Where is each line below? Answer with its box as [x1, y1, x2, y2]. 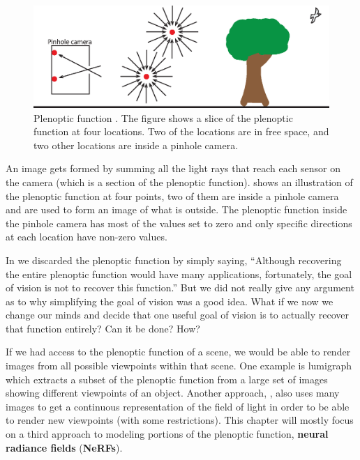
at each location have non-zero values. [6, 229, 167, 244]
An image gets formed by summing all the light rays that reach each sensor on [6, 161, 340, 176]
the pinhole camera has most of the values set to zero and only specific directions [6, 215, 352, 230]
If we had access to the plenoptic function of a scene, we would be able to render [6, 344, 351, 359]
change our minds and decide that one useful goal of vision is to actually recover [6, 307, 349, 322]
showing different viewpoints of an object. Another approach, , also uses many [6, 385, 340, 400]
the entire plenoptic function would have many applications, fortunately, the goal [6, 266, 352, 281]
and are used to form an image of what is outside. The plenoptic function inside [6, 202, 347, 217]
